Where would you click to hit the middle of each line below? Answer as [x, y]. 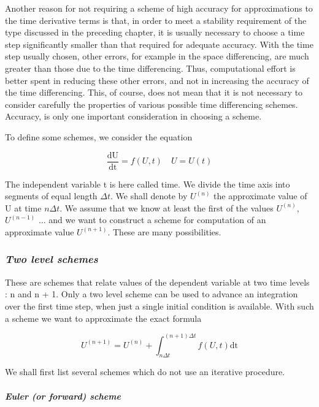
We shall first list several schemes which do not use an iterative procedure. [145, 372]
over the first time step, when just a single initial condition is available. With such [159, 306]
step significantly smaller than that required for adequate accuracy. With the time [159, 44]
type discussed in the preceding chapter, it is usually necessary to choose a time [155, 32]
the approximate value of [260, 196]
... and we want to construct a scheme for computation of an [152, 220]
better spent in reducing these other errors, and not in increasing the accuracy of [157, 80]
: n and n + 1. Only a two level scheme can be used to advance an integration [152, 294]
